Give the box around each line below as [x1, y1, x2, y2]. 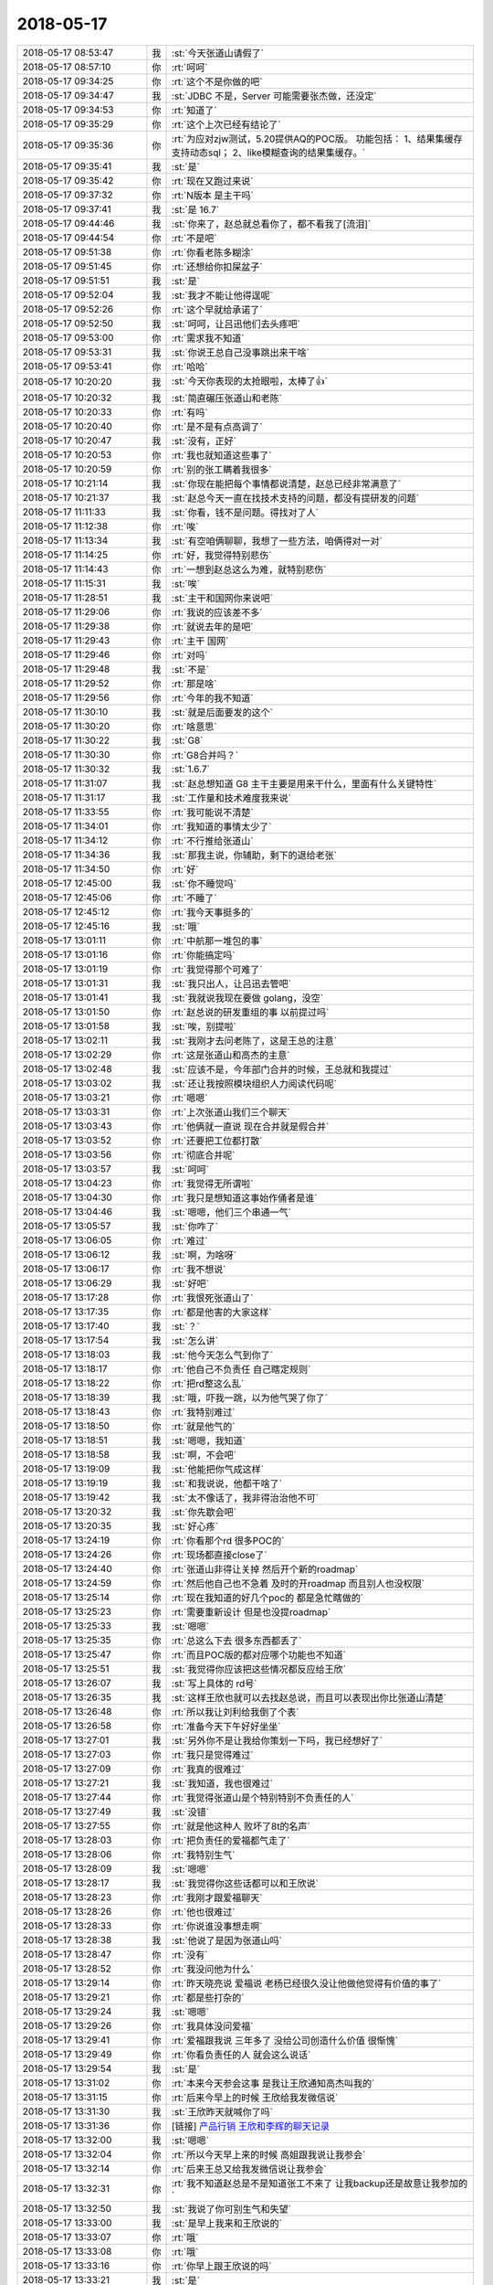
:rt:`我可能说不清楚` [171, 805, 254, 818]
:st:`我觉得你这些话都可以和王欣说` [171, 1876, 320, 1889]
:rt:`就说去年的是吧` [171, 620, 254, 632]
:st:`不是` [171, 663, 210, 675]
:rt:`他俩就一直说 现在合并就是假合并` [171, 1120, 330, 1132]
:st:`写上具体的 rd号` [171, 1677, 257, 1690]
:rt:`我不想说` [171, 1262, 226, 1275]
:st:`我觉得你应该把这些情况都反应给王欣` [171, 1663, 347, 1675]
